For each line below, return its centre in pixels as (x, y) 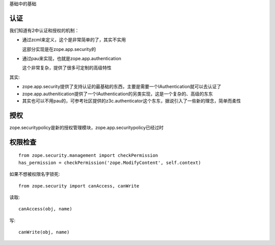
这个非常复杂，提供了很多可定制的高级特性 (67, 68)
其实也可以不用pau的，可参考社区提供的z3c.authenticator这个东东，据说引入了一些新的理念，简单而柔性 (132, 101)
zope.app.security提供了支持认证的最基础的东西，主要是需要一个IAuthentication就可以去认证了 (122, 87)
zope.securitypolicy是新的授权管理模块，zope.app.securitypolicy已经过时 (87, 127)
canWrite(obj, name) (44, 232)
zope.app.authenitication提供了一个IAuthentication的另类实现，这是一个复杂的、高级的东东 (118, 94)
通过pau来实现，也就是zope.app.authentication (72, 59)
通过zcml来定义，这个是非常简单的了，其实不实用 (74, 40)
